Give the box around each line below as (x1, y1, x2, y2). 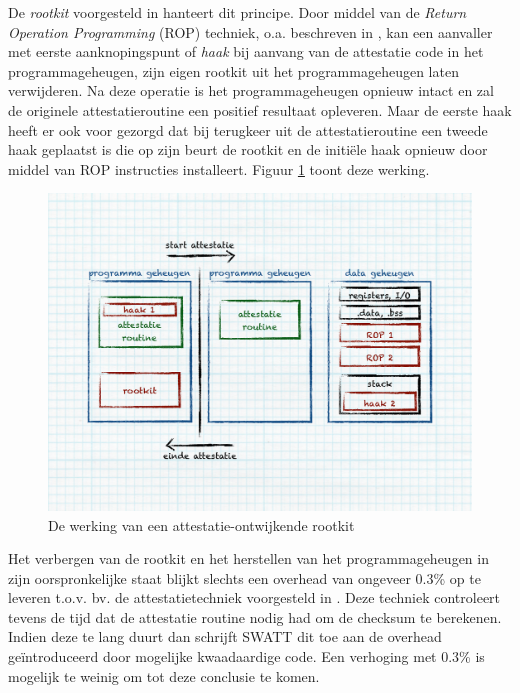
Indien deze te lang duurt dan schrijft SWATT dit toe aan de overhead (8, 626, 442, 647)
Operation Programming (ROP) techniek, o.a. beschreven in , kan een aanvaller (8, 21, 493, 42)
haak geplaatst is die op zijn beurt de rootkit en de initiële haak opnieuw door (8, 139, 488, 160)
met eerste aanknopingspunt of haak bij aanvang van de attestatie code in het (8, 41, 484, 62)
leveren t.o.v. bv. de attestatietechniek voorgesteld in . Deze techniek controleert (8, 587, 501, 608)
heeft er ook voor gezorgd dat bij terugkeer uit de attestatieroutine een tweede (8, 119, 488, 140)
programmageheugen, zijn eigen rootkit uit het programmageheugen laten (8, 60, 459, 81)
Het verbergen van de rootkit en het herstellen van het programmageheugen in (8, 548, 489, 569)
